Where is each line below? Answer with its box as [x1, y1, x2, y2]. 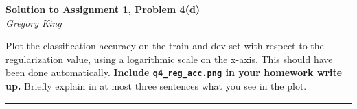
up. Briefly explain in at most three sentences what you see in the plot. [5, 79, 307, 93]
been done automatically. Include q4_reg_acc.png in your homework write [5, 65, 343, 80]
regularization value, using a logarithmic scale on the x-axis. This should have [5, 51, 333, 66]
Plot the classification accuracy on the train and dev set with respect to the [5, 38, 324, 53]
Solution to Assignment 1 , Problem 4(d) [5, 2, 200, 16]
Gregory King [5, 15, 62, 29]
